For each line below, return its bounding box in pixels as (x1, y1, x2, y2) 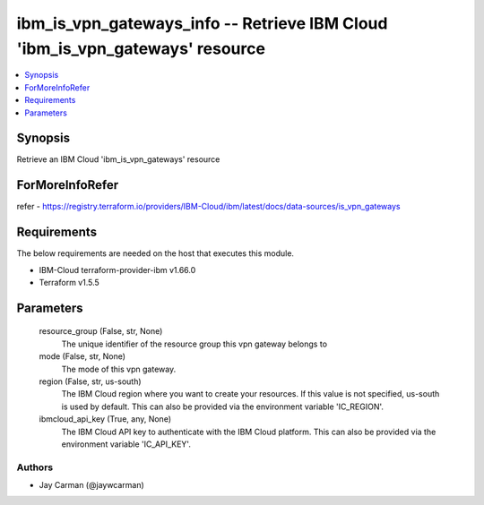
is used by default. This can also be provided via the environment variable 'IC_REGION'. (61, 401, 385, 412)
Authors (16, 461, 54, 474)
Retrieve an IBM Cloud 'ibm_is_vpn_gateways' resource (16, 154, 220, 165)
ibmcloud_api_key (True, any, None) (39, 414, 172, 424)
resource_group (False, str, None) (39, 326, 163, 337)
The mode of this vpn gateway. (61, 364, 177, 374)
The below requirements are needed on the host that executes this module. (16, 248, 295, 259)
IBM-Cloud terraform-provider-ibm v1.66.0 (39, 264, 196, 275)
